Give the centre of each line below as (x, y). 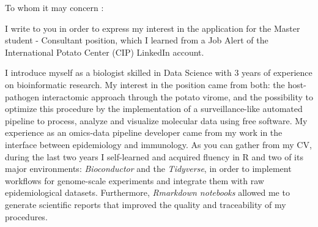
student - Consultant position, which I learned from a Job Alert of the (137, 40)
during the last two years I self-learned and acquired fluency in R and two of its (154, 156)
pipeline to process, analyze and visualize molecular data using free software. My (156, 120)
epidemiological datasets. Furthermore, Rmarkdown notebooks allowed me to (147, 192)
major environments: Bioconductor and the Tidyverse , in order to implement (148, 169)
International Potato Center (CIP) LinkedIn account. (105, 52)
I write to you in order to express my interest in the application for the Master (153, 28)
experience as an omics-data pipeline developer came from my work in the (144, 132)
